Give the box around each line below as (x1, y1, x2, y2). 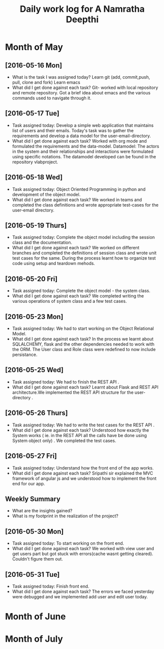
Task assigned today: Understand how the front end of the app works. (12, 465, 154, 471)
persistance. (12, 352, 38, 357)
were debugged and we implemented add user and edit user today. (12, 593, 148, 599)
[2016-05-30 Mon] (5, 527, 64, 535)
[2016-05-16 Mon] (5, 61, 62, 69)
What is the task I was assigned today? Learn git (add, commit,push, (12, 74, 150, 80)
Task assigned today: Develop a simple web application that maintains (12, 122, 154, 128)
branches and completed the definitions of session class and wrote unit (12, 250, 157, 256)
